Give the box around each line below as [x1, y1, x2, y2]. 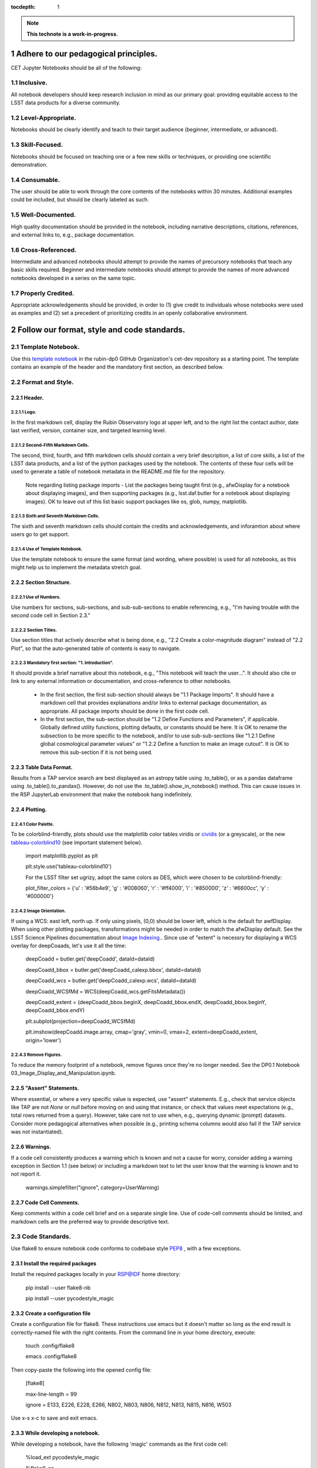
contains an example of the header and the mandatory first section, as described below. [11, 363, 224, 370]
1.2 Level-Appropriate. [11, 113, 76, 122]
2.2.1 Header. [11, 394, 44, 401]
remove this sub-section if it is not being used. [40, 749, 153, 756]
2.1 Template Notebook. [11, 343, 80, 351]
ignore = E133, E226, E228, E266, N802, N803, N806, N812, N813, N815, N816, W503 [25, 1401, 232, 1409]
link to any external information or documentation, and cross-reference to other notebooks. [11, 678, 232, 685]
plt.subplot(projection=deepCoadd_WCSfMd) [25, 1018, 136, 1025]
